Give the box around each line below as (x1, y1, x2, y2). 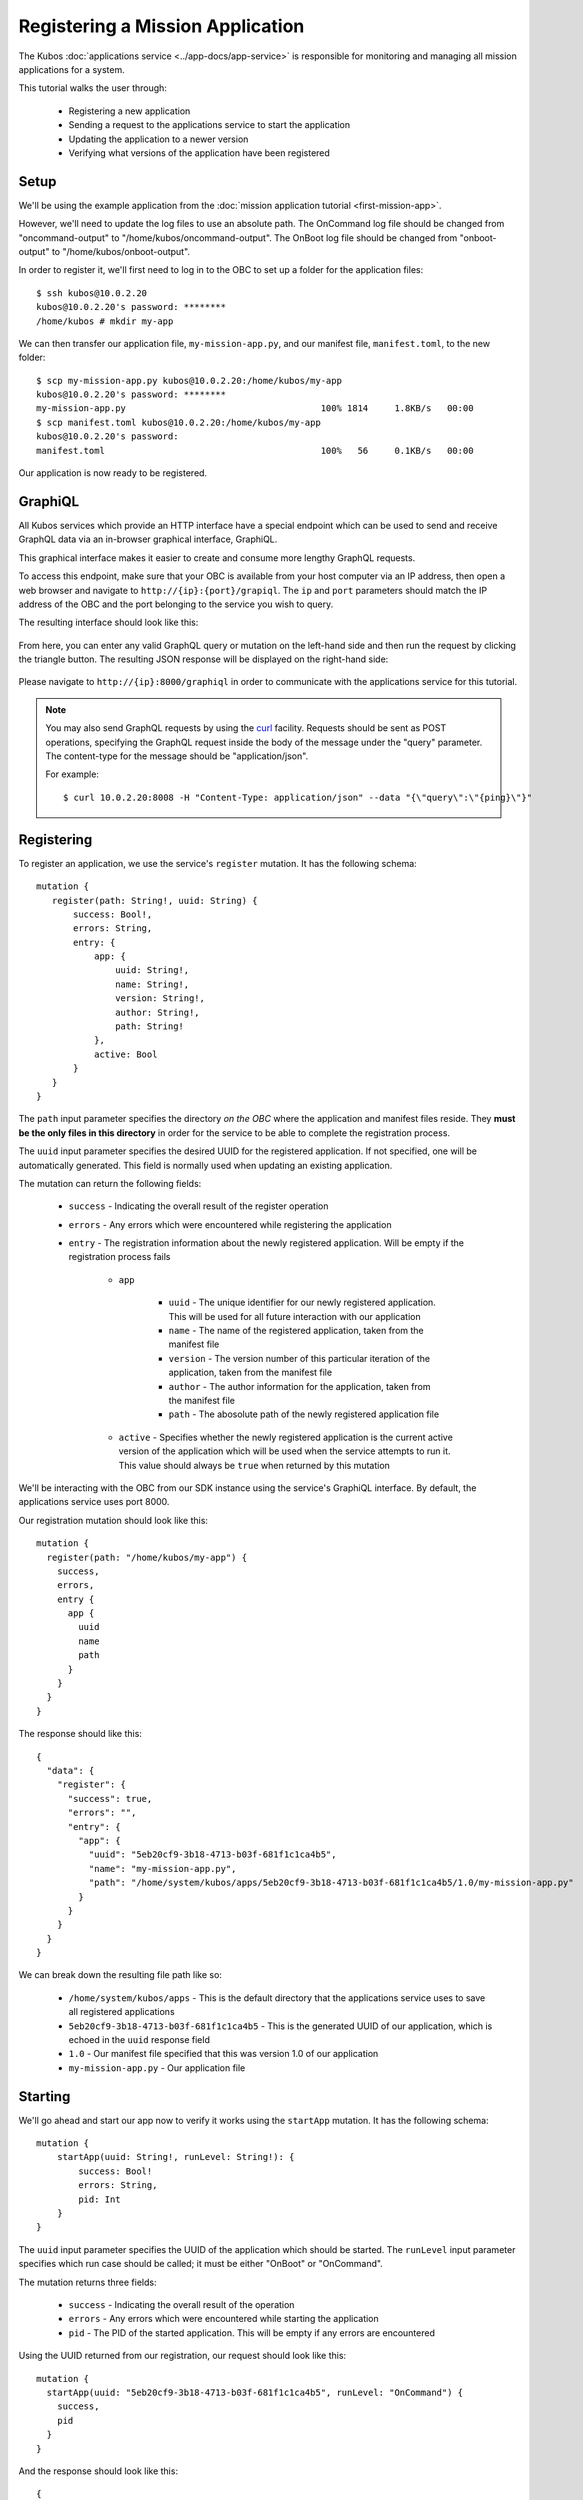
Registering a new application (68, 105, 191, 117)
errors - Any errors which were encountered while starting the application (68, 2313, 379, 2325)
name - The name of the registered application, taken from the (168, 1325, 424, 1337)
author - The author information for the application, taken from (168, 1380, 431, 1392)
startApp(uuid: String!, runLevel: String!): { (56, 2151, 295, 2163)
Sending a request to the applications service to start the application (68, 119, 351, 131)
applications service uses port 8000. (18, 1496, 170, 1508)
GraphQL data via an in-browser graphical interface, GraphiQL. (18, 533, 278, 545)
